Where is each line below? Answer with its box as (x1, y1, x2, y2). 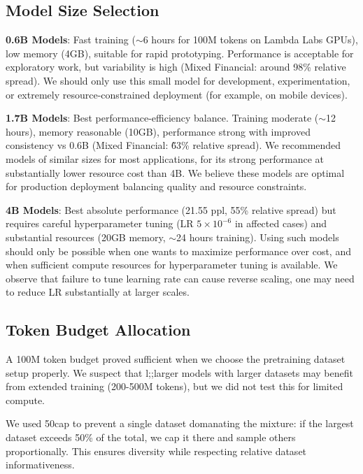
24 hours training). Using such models (176, 229, 339, 244)
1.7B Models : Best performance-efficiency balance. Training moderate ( (6, 110, 319, 125)
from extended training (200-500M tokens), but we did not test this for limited (6, 379, 343, 394)
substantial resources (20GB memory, (6, 229, 166, 244)
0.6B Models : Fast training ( (6, 32, 136, 47)
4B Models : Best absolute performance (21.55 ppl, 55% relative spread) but (6, 202, 336, 217)
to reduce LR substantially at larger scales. (6, 285, 190, 299)
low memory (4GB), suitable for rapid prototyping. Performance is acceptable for (6, 45, 354, 60)
